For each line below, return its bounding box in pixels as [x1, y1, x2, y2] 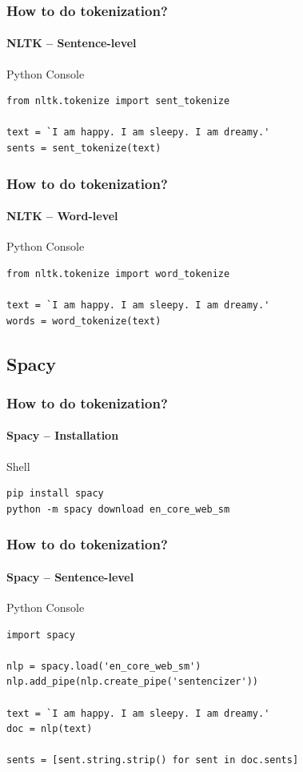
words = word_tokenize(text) [6, 315, 161, 327]
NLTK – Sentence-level [6, 34, 137, 51]
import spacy [6, 629, 75, 641]
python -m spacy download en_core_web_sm [6, 503, 230, 515]
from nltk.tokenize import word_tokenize [6, 267, 230, 279]
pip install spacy [6, 488, 104, 500]
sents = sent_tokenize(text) [6, 143, 161, 155]
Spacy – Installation [6, 427, 119, 444]
